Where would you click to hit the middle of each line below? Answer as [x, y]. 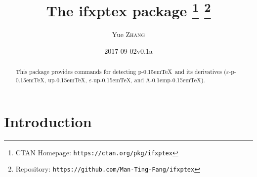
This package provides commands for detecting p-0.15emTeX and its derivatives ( [121, 72]
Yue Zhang [128, 34]
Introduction [48, 121]
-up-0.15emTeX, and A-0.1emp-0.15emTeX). [148, 80]
